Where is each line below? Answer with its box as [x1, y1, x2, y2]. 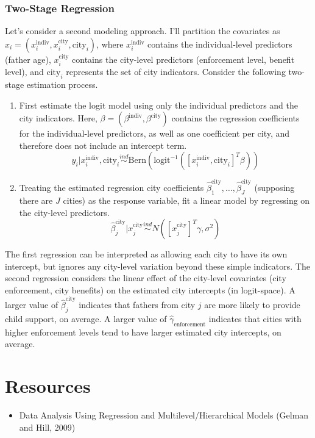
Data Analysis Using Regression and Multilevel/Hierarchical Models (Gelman [19, 409, 309, 422]
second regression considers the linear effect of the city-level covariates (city [5, 271, 286, 284]
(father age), [5, 52, 51, 65]
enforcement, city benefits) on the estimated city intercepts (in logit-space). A [5, 283, 296, 296]
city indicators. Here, [19, 112, 97, 124]
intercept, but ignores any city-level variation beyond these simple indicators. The [5, 259, 310, 272]
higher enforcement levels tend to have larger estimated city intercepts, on [5, 325, 281, 338]
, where [96, 37, 124, 50]
